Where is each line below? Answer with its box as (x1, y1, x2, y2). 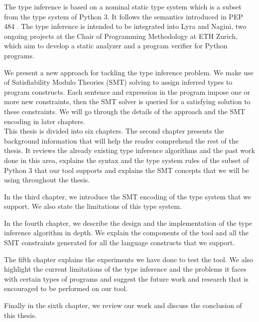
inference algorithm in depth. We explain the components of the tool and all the (4, 227, 249, 238)
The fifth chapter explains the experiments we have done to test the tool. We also (4, 254, 254, 264)
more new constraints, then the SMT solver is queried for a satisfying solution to (4, 96, 251, 107)
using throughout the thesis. (4, 174, 90, 185)
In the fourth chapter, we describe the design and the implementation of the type (4, 217, 253, 228)
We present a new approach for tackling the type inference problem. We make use (4, 67, 254, 77)
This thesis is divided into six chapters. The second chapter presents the (4, 126, 224, 136)
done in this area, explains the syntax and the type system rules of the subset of (4, 155, 249, 165)
